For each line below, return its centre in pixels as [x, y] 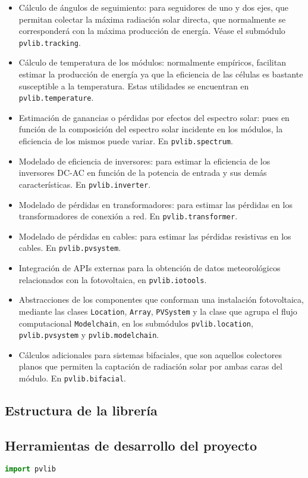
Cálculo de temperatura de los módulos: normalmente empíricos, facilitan [152, 62]
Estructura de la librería [81, 410]
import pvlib [30, 469]
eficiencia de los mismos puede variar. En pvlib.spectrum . [126, 141]
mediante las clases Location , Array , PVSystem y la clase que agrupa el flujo [158, 311]
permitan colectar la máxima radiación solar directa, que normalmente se [152, 19]
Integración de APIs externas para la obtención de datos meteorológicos [150, 268]
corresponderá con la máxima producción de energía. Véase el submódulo [152, 31]
